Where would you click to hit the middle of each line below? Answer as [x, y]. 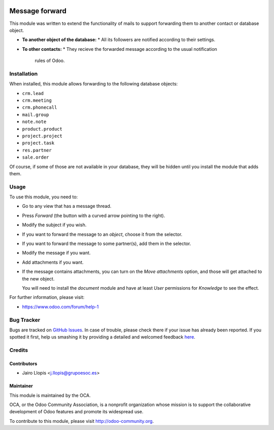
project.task [38, 143]
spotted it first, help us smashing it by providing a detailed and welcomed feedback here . [102, 337]
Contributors [23, 363]
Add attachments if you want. [53, 262]
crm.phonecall [40, 107]
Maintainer [21, 386]
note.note [34, 122]
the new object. [38, 279]
